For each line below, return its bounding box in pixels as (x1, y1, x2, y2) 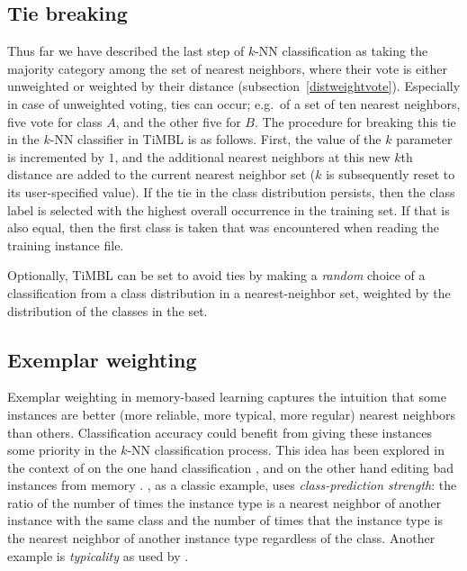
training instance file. (7, 235, 124, 254)
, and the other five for (115, 112, 241, 131)
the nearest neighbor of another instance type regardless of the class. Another (7, 529, 436, 548)
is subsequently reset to (326, 165, 455, 184)
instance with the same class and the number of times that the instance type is (7, 511, 443, 530)
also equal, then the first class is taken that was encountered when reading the (7, 218, 440, 237)
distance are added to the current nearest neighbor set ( (7, 165, 316, 184)
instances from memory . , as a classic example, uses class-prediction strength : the (7, 476, 457, 494)
